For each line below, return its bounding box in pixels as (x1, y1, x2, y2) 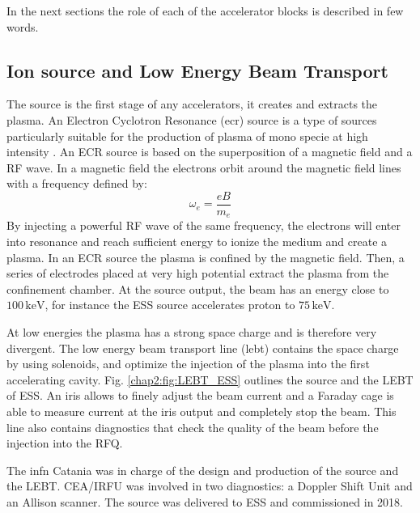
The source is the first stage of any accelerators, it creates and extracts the (6, 95, 378, 112)
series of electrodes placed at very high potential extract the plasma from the (6, 265, 389, 282)
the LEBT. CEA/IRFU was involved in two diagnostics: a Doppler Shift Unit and (6, 477, 413, 494)
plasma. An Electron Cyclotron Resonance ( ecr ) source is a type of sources (6, 111, 377, 128)
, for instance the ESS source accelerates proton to (45, 296, 295, 313)
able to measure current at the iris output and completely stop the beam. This (6, 403, 397, 419)
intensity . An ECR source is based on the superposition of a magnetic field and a (6, 143, 413, 160)
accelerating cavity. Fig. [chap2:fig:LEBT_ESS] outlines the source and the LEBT (6, 371, 414, 388)
